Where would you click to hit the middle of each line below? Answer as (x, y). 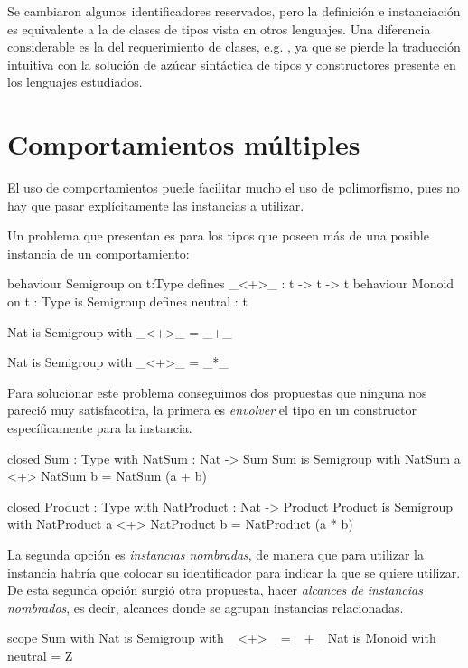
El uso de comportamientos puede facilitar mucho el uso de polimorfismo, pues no (234, 188)
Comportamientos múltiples (184, 144)
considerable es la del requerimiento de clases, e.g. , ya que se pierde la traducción (234, 47)
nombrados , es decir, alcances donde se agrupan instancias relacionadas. (206, 607)
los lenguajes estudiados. (75, 82)
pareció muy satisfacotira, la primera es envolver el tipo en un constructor (212, 410)
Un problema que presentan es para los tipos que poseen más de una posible (218, 235)
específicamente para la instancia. (100, 428)
